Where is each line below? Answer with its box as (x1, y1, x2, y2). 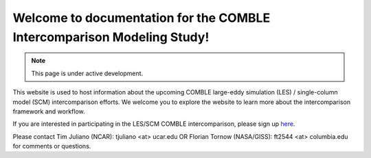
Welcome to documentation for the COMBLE (12, 10, 271, 25)
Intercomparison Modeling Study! (12, 29, 210, 44)
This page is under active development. (31, 69, 144, 77)
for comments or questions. (12, 142, 91, 150)
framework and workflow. (12, 107, 85, 116)
